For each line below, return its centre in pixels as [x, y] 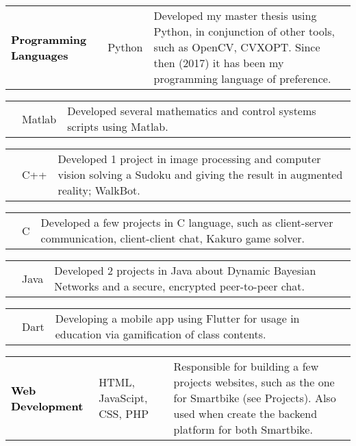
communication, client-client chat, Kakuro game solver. [173, 238]
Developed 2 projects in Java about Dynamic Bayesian [185, 270]
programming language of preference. [242, 78]
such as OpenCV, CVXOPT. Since [237, 47]
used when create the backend [245, 413]
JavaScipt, [123, 398]
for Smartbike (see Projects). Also [255, 398]
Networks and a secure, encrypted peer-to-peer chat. [180, 286]
